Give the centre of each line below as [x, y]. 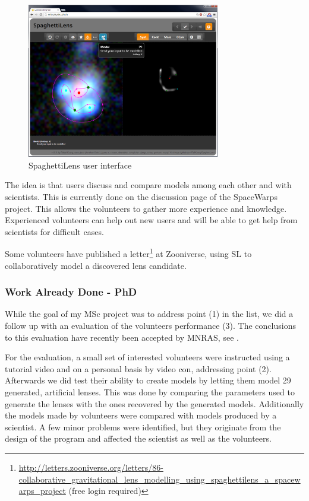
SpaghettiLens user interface [80, 165]
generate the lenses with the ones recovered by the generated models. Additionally [154, 403]
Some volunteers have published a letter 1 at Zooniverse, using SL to [128, 253]
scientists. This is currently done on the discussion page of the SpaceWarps [141, 196]
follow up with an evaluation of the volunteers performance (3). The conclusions [150, 325]
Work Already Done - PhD [71, 292]
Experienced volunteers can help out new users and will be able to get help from [151, 220]
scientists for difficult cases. [54, 231]
